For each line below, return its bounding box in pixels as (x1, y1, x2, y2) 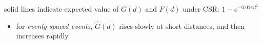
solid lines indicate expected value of (4, 4, 119, 14)
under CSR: (183, 4, 219, 14)
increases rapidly (16, 30, 69, 41)
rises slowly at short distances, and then (119, 20, 245, 31)
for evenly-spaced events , (16, 20, 93, 31)
